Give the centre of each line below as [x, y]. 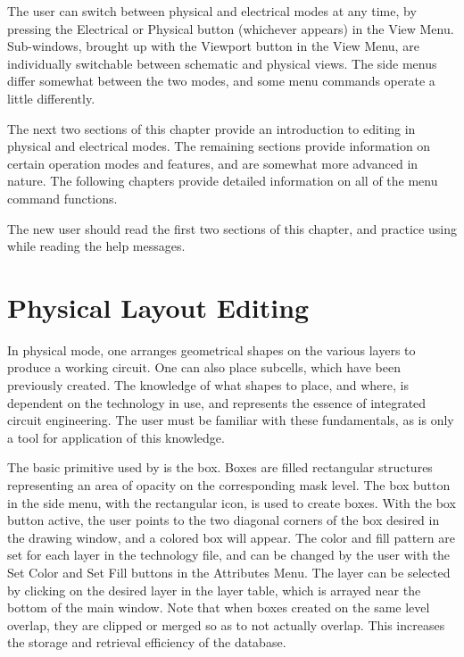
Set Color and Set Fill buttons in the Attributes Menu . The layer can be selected [229, 572]
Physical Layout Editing [158, 307]
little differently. [51, 98]
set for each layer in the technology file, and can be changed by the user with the [229, 555]
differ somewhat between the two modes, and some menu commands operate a [221, 81]
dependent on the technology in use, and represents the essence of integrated [217, 402]
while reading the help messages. [96, 246]
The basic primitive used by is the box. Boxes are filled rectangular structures [220, 467]
